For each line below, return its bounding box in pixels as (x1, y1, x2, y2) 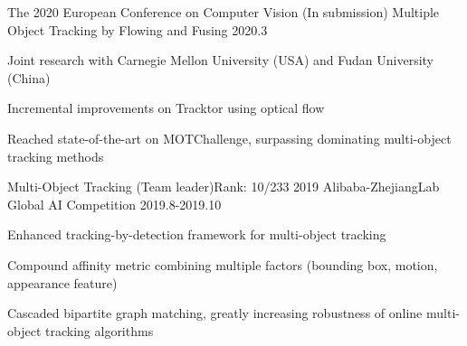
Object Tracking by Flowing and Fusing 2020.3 (7, 20, 268, 39)
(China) (7, 68, 51, 87)
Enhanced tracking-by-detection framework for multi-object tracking (7, 225, 386, 244)
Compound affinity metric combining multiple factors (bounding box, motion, (7, 255, 438, 274)
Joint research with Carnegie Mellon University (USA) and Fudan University (7, 51, 434, 70)
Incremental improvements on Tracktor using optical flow (7, 98, 325, 117)
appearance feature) (7, 273, 118, 292)
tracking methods (7, 146, 104, 165)
